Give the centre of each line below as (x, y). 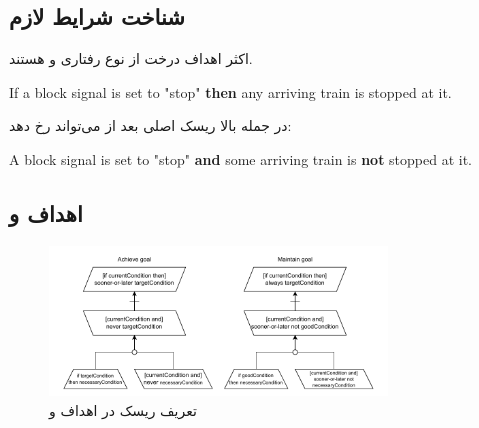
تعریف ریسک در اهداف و (123, 409)
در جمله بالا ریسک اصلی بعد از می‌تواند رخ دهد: (150, 125)
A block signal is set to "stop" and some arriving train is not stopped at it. (241, 158)
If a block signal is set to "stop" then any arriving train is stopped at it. (230, 91)
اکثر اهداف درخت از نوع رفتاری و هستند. (131, 58)
